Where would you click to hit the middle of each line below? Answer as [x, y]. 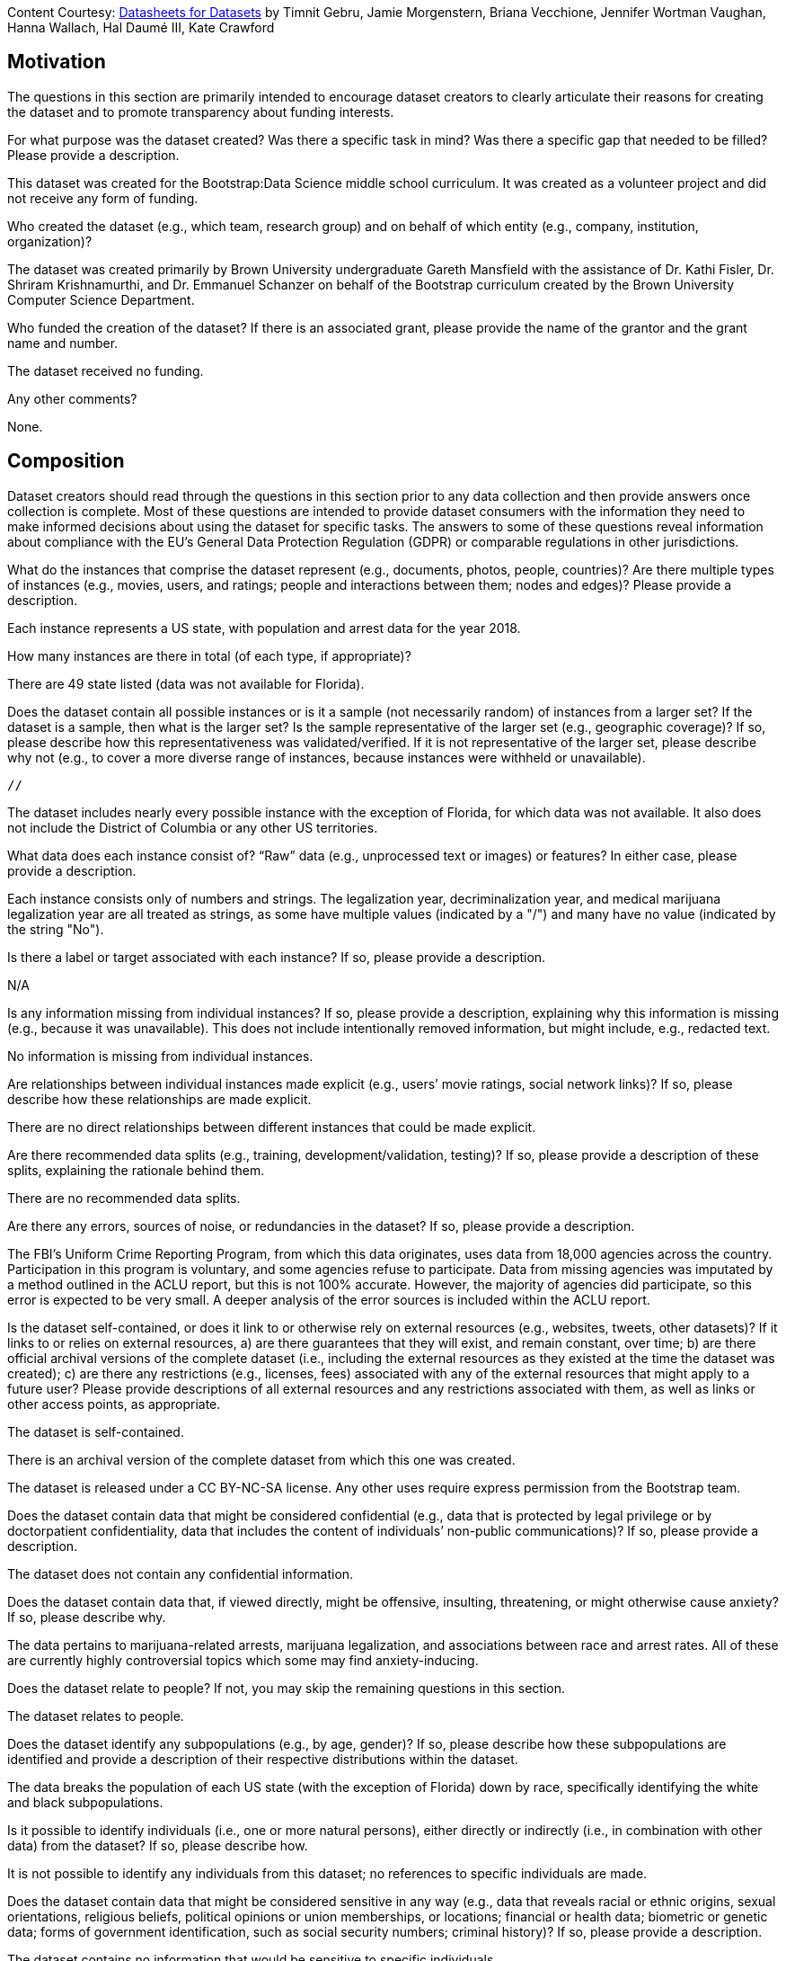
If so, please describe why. [87, 1617]
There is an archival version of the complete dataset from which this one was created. [261, 1459]
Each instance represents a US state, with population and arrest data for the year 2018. [264, 628]
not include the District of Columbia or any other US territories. [193, 827]
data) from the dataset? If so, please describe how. [158, 1845]
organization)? [50, 241]
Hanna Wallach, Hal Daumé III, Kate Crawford [141, 27]
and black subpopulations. [85, 1802]
